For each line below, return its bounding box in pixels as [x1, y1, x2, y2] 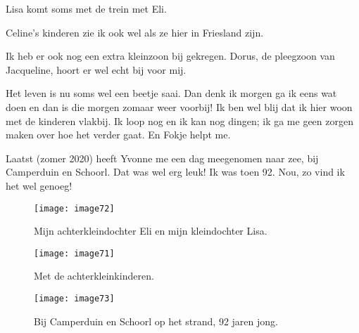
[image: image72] [34, 203, 115, 214]
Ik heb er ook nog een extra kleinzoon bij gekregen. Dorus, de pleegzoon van [6, 48, 335, 63]
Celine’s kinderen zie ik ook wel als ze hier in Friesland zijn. [6, 25, 264, 39]
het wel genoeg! [6, 178, 73, 192]
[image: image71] [34, 248, 115, 259]
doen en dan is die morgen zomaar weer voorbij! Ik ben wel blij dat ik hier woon [6, 99, 353, 114]
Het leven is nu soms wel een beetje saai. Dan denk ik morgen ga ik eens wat [6, 86, 337, 100]
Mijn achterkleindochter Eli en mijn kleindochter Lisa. [34, 223, 267, 238]
